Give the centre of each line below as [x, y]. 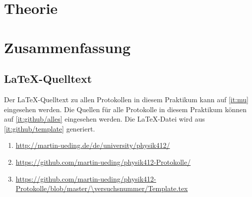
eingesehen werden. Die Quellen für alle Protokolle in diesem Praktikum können [125, 109]
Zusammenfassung [67, 47]
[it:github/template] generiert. [50, 128]
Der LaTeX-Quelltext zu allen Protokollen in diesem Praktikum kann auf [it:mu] [126, 99]
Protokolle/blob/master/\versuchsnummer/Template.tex [102, 188]
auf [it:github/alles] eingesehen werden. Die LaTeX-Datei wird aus [104, 119]
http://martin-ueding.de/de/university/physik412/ [93, 145]
